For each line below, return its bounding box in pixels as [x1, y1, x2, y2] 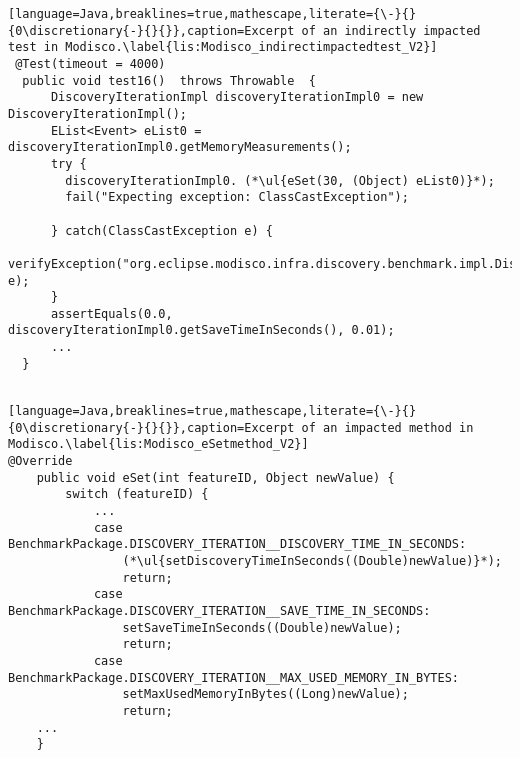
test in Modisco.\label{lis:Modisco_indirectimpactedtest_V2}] [8, 40, 438, 55]
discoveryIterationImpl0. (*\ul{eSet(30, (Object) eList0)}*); [65, 173, 495, 188]
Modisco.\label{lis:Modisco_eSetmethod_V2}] [8, 437, 309, 452]
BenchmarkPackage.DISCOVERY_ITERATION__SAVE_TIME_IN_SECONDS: [8, 603, 431, 618]
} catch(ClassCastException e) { [50, 223, 273, 238]
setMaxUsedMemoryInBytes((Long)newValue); [122, 687, 409, 702]
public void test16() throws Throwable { [22, 73, 316, 88]
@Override [8, 454, 73, 469]
